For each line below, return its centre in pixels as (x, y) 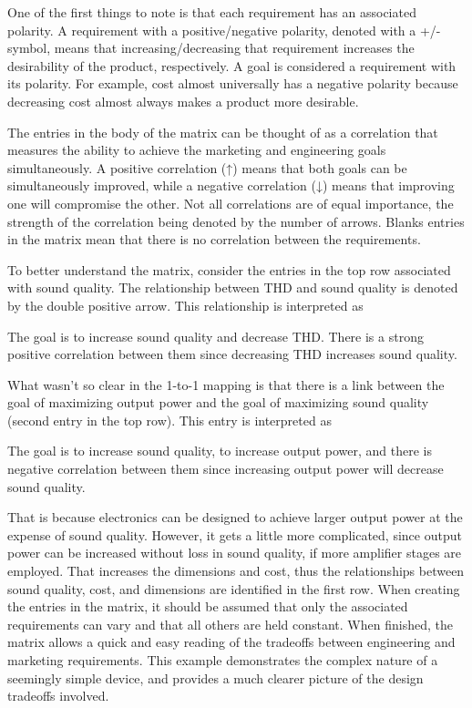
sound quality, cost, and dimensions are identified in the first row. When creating (234, 588)
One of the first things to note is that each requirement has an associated (212, 12)
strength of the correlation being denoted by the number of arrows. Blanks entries (236, 221)
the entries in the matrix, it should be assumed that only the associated (208, 606)
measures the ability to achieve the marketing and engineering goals (197, 150)
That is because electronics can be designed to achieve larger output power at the (235, 517)
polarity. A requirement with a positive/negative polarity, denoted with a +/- (224, 30)
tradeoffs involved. (58, 696)
